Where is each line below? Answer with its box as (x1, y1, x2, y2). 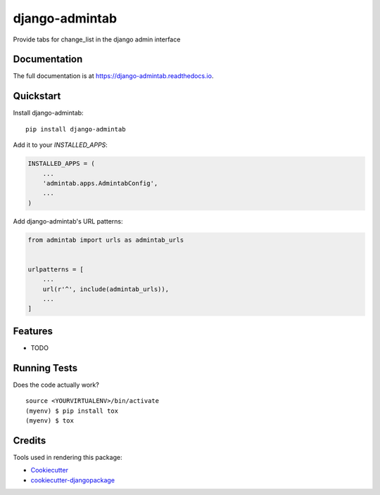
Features (13, 325, 53, 337)
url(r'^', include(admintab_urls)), (42, 285, 169, 293)
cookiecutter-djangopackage (30, 475, 115, 484)
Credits (13, 435, 46, 446)
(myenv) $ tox (25, 416, 74, 425)
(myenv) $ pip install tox (25, 406, 119, 415)
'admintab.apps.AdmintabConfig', (42, 179, 158, 187)
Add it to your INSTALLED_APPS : (13, 141, 108, 149)
